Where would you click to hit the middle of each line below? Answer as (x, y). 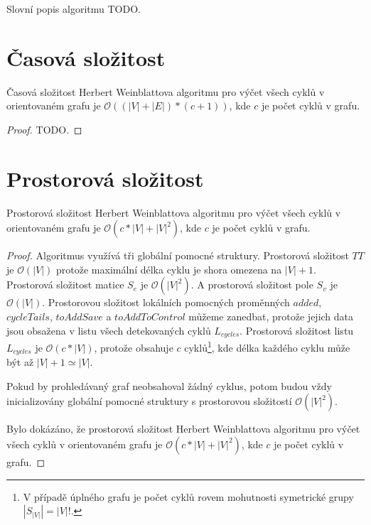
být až (20, 362)
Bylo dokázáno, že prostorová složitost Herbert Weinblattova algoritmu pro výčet (183, 429)
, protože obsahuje (134, 347)
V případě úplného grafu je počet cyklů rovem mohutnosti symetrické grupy (188, 496)
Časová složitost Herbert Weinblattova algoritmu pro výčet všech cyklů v (166, 91)
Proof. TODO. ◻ (44, 129)
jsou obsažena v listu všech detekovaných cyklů (109, 330)
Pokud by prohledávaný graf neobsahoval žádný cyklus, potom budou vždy (169, 385)
